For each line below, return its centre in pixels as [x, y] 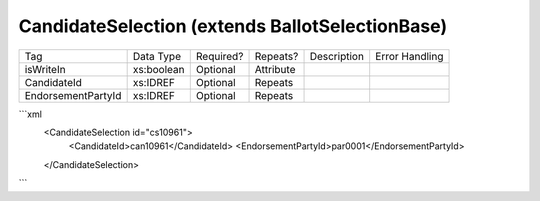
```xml [30, 114]
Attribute [275, 69]
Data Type [157, 56]
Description [337, 56]
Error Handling [409, 56]
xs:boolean [158, 69]
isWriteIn [45, 69]
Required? [219, 56]
